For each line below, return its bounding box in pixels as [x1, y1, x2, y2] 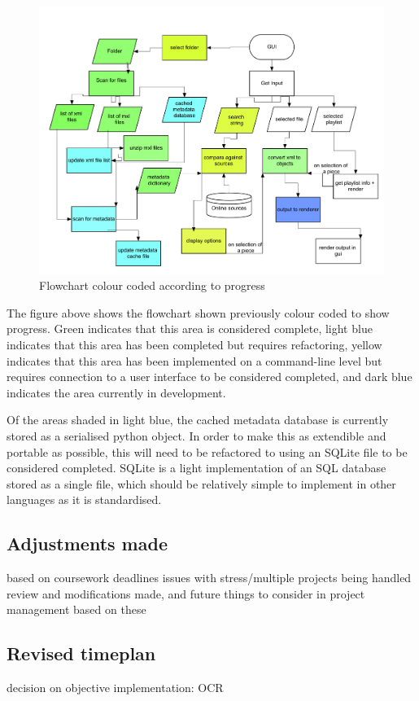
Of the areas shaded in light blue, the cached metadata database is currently [7, 411, 389, 428]
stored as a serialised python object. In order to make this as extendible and [7, 427, 386, 445]
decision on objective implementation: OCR [7, 679, 224, 696]
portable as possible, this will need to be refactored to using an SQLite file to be [7, 443, 408, 460]
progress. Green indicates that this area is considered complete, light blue [7, 320, 373, 337]
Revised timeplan [7, 641, 156, 666]
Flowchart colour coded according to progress [39, 277, 265, 294]
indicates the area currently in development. [7, 383, 226, 401]
